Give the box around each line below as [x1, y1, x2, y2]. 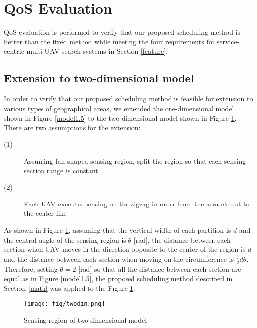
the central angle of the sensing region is [4, 234, 126, 245]
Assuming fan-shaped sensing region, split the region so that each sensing [24, 156, 246, 166]
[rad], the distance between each [133, 234, 231, 245]
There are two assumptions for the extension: [4, 122, 141, 132]
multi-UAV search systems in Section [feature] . [26, 46, 168, 56]
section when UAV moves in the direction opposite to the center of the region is [4, 244, 246, 254]
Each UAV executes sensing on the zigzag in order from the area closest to [24, 198, 250, 208]
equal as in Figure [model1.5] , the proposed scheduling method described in [4, 273, 233, 284]
